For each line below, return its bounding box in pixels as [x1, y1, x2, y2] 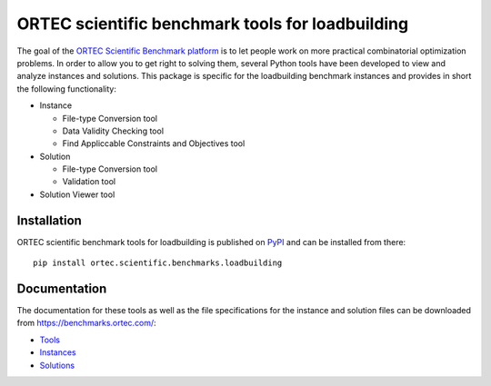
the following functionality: [16, 83, 117, 94]
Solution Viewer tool [39, 189, 115, 200]
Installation [16, 213, 82, 228]
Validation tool [62, 176, 116, 187]
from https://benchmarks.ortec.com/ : [16, 318, 156, 329]
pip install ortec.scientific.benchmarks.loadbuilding [33, 258, 283, 268]
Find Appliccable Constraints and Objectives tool [62, 138, 245, 149]
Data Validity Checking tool [62, 125, 164, 136]
